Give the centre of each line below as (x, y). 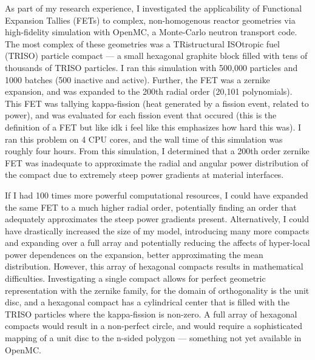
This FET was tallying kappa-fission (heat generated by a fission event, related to (157, 103)
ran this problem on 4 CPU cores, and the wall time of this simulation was (144, 139)
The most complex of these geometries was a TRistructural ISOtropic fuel (142, 43)
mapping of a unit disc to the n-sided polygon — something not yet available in (153, 338)
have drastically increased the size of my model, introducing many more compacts (157, 230)
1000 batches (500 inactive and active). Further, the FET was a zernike (137, 79)
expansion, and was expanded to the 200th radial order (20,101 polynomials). (149, 91)
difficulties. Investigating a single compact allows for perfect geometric (135, 278)
